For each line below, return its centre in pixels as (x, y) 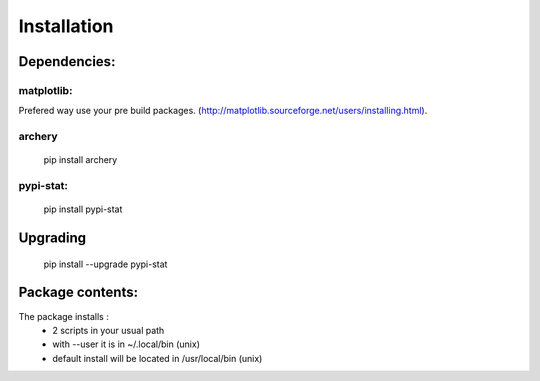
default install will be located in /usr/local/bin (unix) (157, 358)
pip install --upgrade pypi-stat (105, 264)
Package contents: (78, 292)
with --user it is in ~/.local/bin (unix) (126, 344)
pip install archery (80, 160)
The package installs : (63, 316)
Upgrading (52, 238)
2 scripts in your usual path (108, 330)
